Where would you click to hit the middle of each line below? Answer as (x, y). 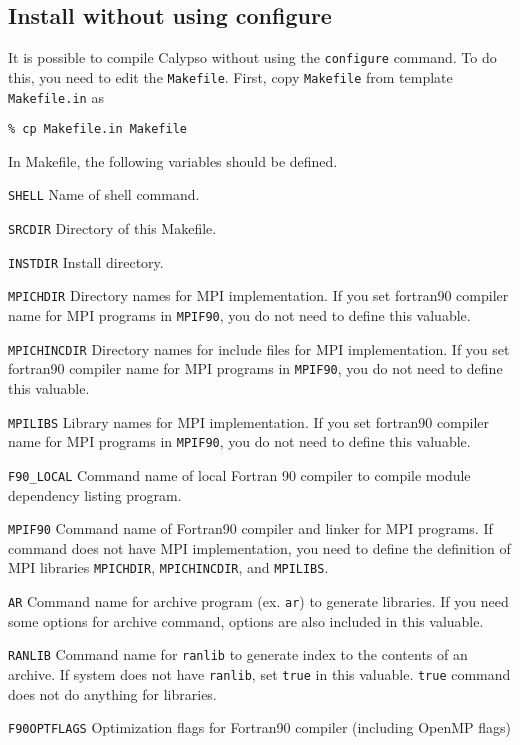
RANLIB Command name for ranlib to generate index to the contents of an (238, 654)
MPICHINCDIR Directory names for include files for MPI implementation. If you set (259, 348)
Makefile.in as (56, 96)
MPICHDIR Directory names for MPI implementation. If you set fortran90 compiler (258, 295)
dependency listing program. (95, 494)
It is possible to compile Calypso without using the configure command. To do (252, 57)
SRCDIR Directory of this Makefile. (112, 228)
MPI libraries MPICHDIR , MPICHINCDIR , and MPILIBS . (168, 567)
